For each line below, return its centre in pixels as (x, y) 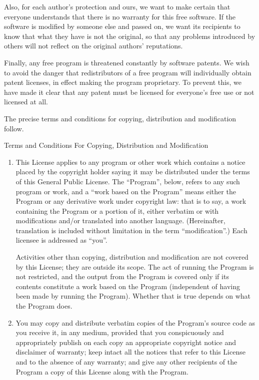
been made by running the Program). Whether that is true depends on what (133, 296)
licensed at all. (26, 102)
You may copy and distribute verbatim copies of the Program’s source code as (135, 322)
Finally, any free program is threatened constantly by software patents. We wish (127, 62)
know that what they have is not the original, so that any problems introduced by (130, 36)
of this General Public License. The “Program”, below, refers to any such (128, 181)
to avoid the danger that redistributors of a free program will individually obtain (128, 72)
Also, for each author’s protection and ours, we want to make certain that (117, 6)
